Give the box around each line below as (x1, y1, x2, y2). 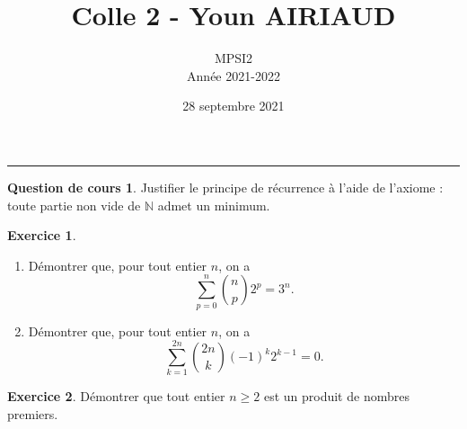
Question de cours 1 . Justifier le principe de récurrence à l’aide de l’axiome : (7, 177, 444, 196)
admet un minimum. (157, 195, 270, 214)
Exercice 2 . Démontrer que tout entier (7, 387, 225, 406)
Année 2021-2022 (187, 66, 280, 85)
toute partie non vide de (7, 195, 141, 214)
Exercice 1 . (7, 226, 76, 245)
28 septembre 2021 (182, 96, 285, 115)
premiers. (7, 404, 58, 423)
